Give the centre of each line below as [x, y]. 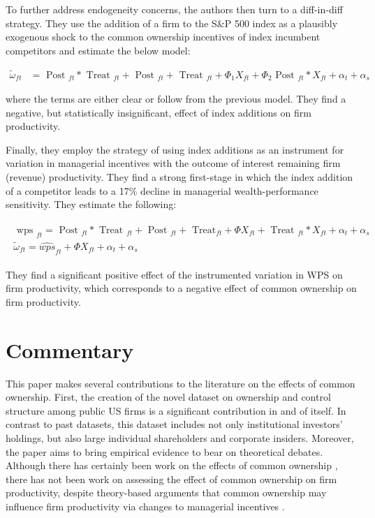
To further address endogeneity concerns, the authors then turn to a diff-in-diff [174, 9]
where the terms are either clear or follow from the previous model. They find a [176, 99]
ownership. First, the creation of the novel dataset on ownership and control [168, 397]
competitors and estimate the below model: [98, 50]
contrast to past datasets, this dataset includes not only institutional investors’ [174, 424]
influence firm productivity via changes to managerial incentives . [145, 506]
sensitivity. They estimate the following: [91, 204]
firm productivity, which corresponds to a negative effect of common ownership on [181, 288]
